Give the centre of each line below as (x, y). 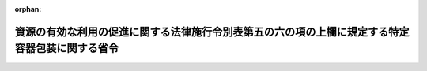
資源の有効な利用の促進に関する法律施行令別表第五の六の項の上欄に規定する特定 (212, 32)
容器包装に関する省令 (66, 49)
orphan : (28, 9)
